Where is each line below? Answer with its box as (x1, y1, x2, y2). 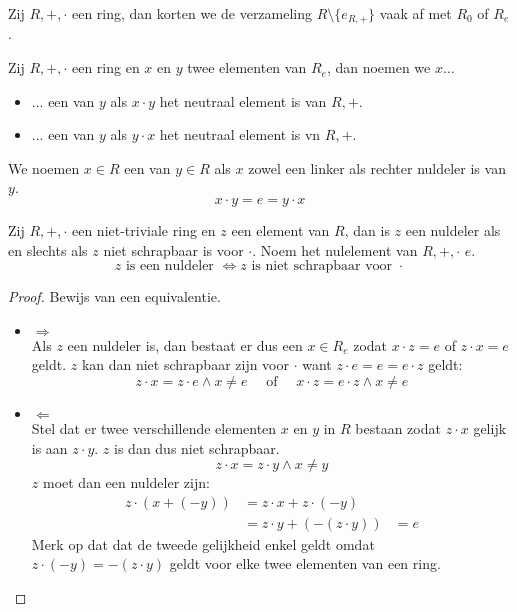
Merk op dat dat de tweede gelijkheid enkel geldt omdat (31, 533, 375, 554)
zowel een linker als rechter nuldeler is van (248, 157, 506, 178)
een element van (231, 220, 330, 241)
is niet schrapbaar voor (251, 259, 393, 274)
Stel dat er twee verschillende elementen (31, 417, 277, 438)
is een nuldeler (125, 259, 214, 274)
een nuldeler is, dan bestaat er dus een (67, 334, 303, 355)
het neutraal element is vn (159, 124, 321, 145)
